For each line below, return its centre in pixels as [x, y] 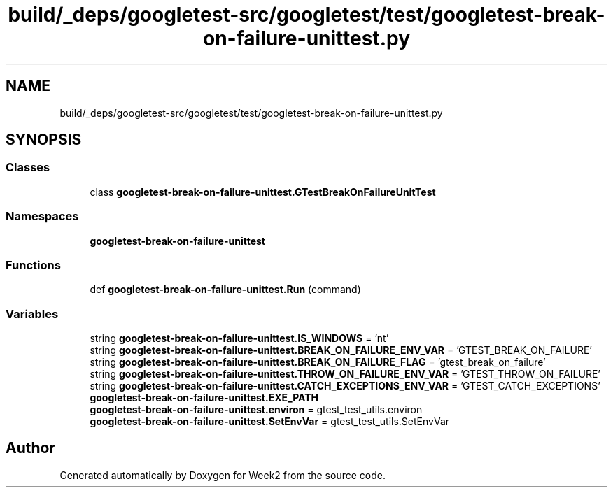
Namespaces [42, 216]
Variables [32, 314]
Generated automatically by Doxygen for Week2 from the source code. [223, 475]
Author [30, 448]
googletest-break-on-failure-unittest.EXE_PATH [204, 398]
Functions [33, 265]
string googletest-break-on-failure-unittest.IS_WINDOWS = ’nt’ [239, 338]
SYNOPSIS [44, 140]
